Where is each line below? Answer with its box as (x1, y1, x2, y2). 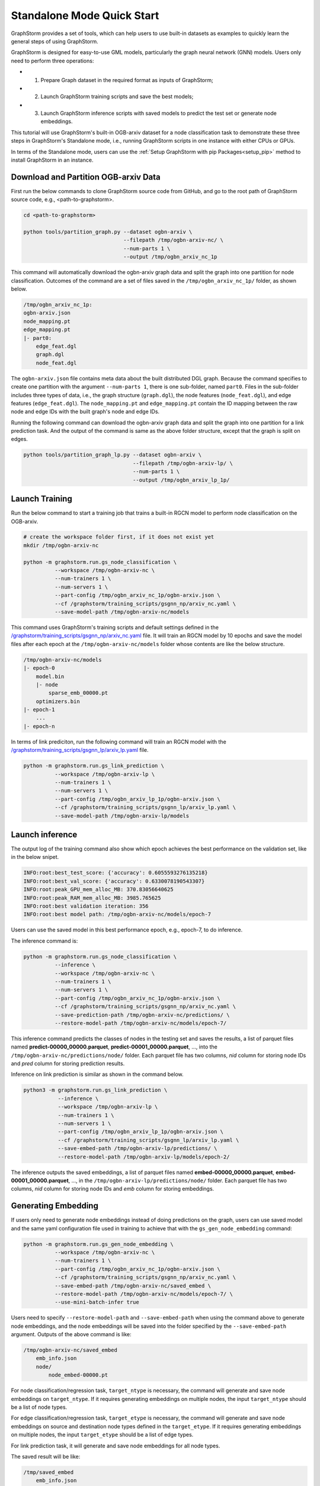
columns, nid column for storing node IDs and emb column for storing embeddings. (11, 1185, 215, 1192)
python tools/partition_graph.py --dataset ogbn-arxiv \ (23, 229, 193, 235)
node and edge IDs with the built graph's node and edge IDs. (11, 408, 160, 415)
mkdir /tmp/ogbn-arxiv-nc (23, 541, 99, 549)
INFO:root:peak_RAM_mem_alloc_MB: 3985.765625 (23, 895, 161, 901)
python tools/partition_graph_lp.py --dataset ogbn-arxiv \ (23, 452, 202, 458)
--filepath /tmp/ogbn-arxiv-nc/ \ (123, 237, 224, 244)
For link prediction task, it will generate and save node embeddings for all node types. (11, 1442, 220, 1449)
